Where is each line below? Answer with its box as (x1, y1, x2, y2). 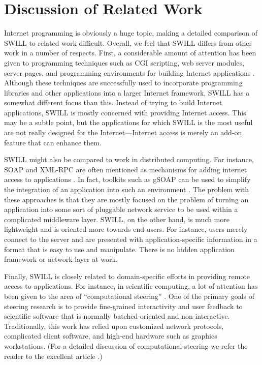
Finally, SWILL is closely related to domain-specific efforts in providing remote (4, 270, 250, 281)
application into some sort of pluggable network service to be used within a (4, 204, 238, 215)
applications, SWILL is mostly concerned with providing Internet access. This (4, 107, 246, 117)
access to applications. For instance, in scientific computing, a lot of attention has (4, 281, 258, 291)
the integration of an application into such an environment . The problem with (4, 184, 249, 195)
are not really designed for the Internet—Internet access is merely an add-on (4, 127, 242, 138)
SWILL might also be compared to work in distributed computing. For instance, (4, 154, 254, 165)
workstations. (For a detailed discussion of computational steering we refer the (4, 340, 248, 351)
